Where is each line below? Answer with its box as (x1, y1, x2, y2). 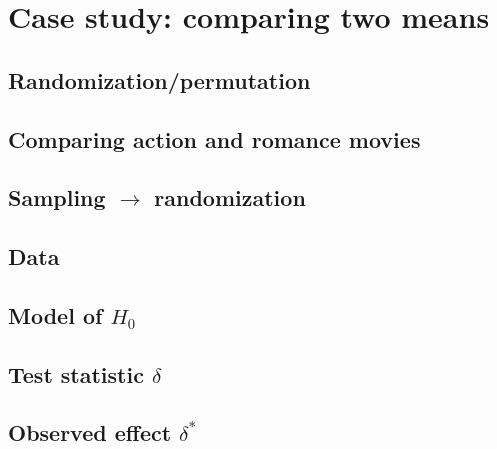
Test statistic (8, 358, 144, 389)
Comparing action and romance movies (8, 123, 421, 154)
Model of (8, 299, 103, 330)
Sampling (8, 182, 106, 213)
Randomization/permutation (8, 64, 311, 95)
